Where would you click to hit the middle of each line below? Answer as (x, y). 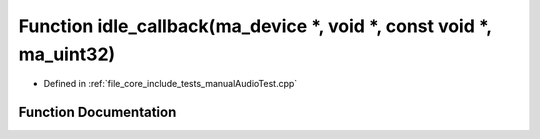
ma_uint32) (67, 54)
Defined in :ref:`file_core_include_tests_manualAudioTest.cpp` (170, 84)
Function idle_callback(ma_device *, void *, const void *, (255, 26)
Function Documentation (97, 112)
